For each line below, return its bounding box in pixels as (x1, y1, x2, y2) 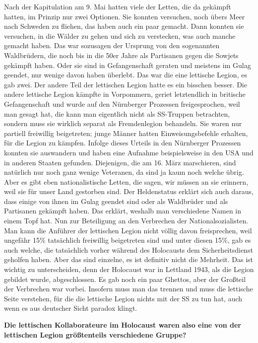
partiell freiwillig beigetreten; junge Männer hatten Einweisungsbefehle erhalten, (4, 128, 248, 138)
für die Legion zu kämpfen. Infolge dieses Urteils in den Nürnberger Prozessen (4, 137, 241, 148)
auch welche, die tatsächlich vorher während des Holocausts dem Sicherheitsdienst (4, 244, 253, 255)
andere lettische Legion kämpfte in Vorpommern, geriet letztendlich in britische (4, 89, 246, 99)
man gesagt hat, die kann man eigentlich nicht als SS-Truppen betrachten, (4, 108, 230, 119)
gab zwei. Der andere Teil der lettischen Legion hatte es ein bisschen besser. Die (4, 79, 247, 89)
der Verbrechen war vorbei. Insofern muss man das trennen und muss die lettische (4, 283, 253, 294)
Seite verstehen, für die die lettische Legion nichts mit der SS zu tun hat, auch (4, 293, 243, 303)
